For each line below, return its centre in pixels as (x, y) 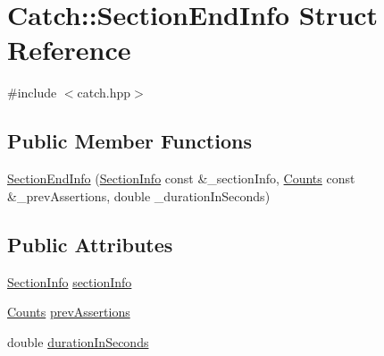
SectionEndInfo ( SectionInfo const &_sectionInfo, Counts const (181, 178)
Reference (69, 50)
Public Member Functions (129, 141)
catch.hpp (104, 93)
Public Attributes (90, 244)
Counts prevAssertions (69, 312)
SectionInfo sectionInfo (70, 281)
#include (32, 93)
